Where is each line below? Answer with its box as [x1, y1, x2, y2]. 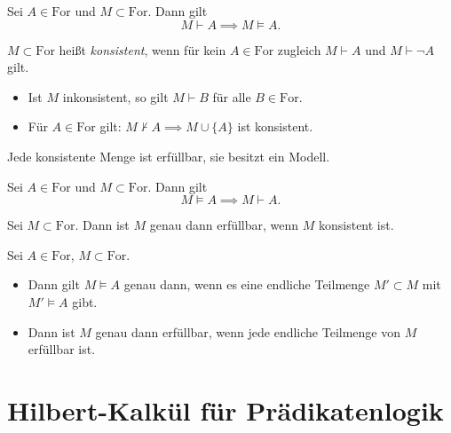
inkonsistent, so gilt [62, 87, 169, 106]
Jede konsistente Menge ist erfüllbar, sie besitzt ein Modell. [7, 146, 330, 165]
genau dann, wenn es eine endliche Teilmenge [123, 275, 370, 294]
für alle [212, 87, 251, 106]
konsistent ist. [318, 216, 394, 234]
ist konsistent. [237, 117, 313, 136]
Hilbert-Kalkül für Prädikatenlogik [7, 391, 444, 428]
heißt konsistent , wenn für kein [59, 40, 226, 59]
